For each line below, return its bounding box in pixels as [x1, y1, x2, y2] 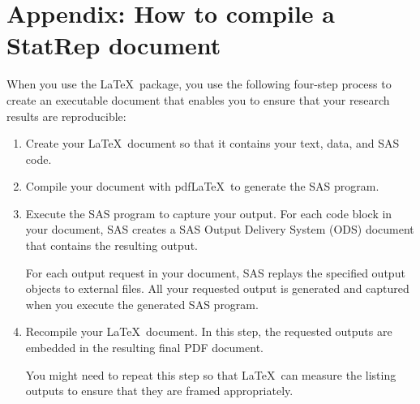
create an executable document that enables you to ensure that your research [6, 91, 390, 108]
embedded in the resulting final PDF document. [25, 339, 264, 356]
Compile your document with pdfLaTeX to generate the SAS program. [25, 178, 379, 195]
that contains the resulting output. [25, 237, 198, 254]
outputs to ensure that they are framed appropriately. [25, 382, 294, 399]
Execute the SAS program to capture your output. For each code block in [25, 204, 392, 221]
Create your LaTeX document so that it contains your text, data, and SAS [25, 135, 400, 152]
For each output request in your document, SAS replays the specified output [25, 264, 405, 281]
